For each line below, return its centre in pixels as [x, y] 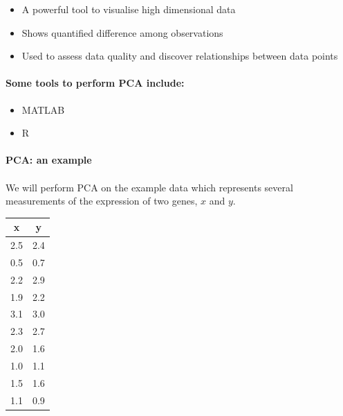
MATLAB [43, 109]
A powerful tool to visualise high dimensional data [129, 9]
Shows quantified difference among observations [122, 32]
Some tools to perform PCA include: [95, 83]
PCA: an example [49, 160]
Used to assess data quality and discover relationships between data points [180, 56]
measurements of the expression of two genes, [102, 201]
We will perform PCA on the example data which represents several [149, 187]
